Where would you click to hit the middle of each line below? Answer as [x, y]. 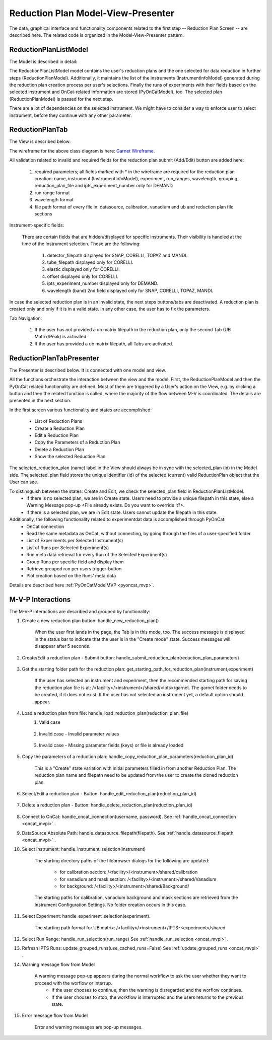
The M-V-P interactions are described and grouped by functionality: [80, 611]
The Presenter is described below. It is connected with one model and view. [88, 370]
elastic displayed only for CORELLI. [84, 269]
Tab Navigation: [26, 318]
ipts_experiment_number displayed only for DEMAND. [103, 283]
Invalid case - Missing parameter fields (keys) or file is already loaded [111, 746]
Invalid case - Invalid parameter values [79, 734]
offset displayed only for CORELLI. [83, 276]
